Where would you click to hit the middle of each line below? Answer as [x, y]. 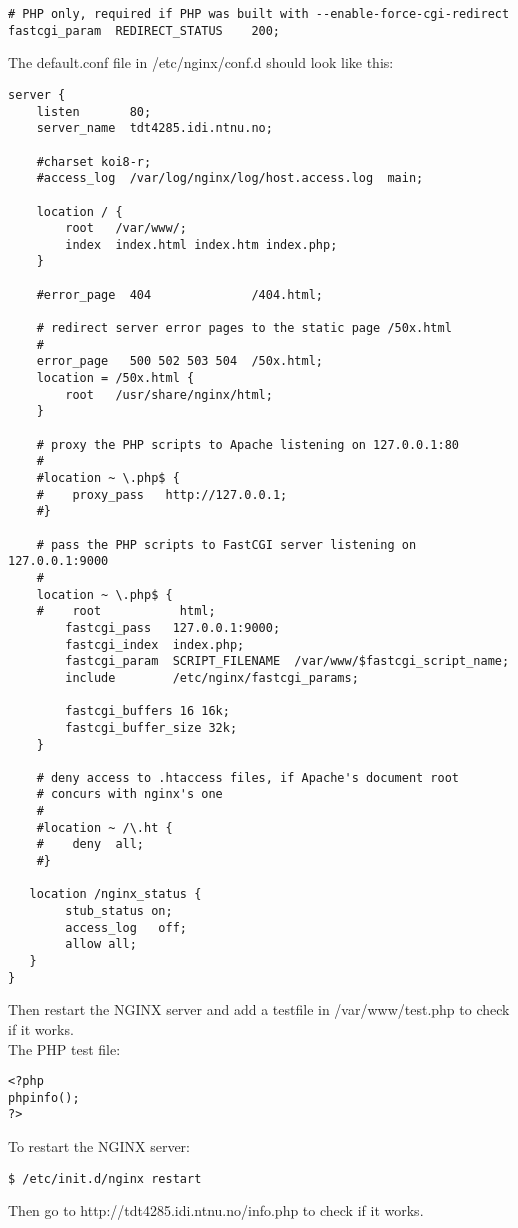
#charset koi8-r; [94, 161]
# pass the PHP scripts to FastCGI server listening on [226, 544]
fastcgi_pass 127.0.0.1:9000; [173, 627]
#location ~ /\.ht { [104, 827]
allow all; [101, 944]
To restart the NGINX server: [99, 1146]
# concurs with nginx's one [129, 794]
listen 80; [94, 111]
